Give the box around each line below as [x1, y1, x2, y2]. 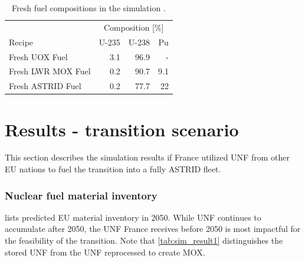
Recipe [9, 35, 34, 48]
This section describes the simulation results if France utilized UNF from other [5, 151, 290, 163]
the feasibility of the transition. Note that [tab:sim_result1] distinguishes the [5, 234, 283, 247]
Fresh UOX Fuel [9, 50, 68, 63]
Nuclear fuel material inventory [5, 188, 158, 202]
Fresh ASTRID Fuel [9, 80, 81, 92]
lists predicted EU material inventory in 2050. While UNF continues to [5, 211, 261, 223]
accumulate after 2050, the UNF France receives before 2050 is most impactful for [5, 222, 301, 235]
